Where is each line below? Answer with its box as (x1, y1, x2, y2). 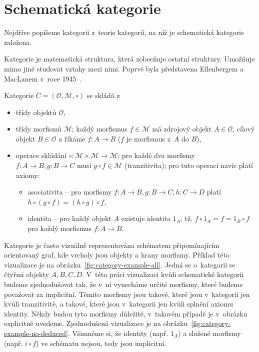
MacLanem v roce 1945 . (4, 73, 82, 83)
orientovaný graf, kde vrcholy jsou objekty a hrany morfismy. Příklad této (4, 249, 229, 260)
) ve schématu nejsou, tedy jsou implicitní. (36, 337, 166, 348)
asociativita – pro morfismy (27, 186, 112, 197)
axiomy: (15, 169, 40, 180)
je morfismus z (126, 133, 170, 143)
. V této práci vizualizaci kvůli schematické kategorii (82, 269, 244, 279)
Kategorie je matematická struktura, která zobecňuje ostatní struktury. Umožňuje (4, 53, 255, 64)
